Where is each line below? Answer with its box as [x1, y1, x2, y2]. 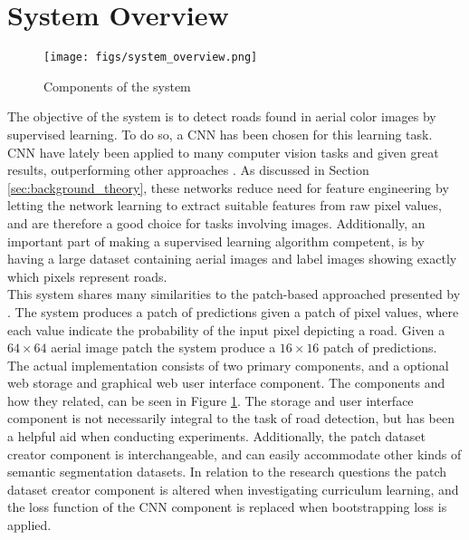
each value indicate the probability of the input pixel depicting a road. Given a [7, 320, 445, 339]
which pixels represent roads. [7, 266, 167, 285]
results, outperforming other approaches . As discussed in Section [7, 160, 369, 179]
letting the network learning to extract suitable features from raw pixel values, [7, 196, 442, 215]
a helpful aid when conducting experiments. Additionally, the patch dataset [7, 427, 426, 446]
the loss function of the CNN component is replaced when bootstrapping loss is [7, 497, 447, 516]
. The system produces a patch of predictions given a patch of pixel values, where [7, 302, 459, 321]
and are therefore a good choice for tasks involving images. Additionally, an [7, 213, 426, 232]
